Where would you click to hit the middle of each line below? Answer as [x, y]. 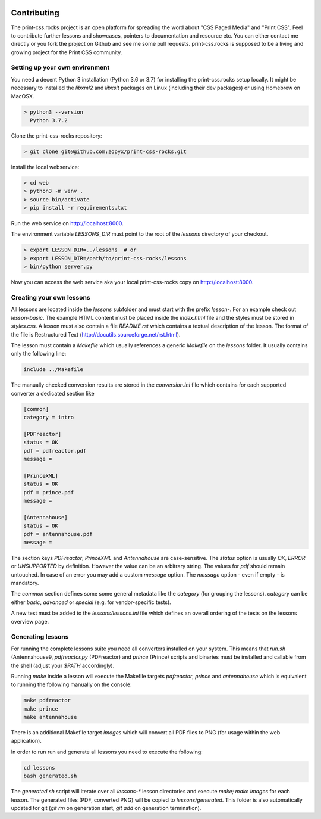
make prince [41, 709]
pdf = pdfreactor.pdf [55, 451]
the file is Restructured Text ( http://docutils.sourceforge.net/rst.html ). [96, 334]
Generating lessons [40, 637]
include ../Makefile [53, 370]
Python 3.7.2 [49, 120]
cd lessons [39, 767]
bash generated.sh [50, 776]
